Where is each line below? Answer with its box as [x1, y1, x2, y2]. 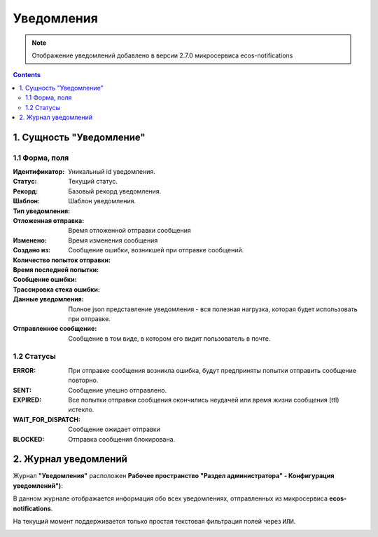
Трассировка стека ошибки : [13, 285, 101, 294]
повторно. [68, 376, 99, 385]
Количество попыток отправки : [13, 256, 111, 264]
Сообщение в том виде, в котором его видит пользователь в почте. [68, 334, 271, 343]
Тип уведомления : [13, 207, 70, 215]
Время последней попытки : [13, 265, 99, 273]
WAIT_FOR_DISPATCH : [13, 415, 80, 423]
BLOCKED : [13, 435, 45, 443]
